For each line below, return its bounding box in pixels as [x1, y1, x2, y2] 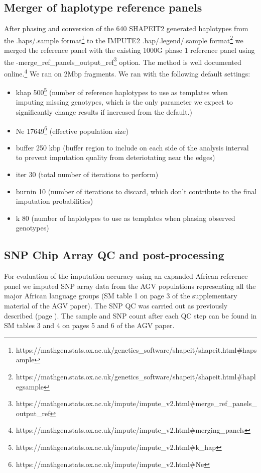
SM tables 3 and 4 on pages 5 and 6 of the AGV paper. [4, 320, 175, 331]
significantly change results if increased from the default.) [16, 106, 193, 117]
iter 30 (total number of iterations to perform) [16, 169, 159, 180]
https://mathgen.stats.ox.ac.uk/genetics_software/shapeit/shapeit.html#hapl [16, 371, 256, 381]
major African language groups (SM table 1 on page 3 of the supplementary [4, 290, 237, 301]
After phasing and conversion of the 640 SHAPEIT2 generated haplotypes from [4, 23, 248, 34]
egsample [16, 381, 44, 391]
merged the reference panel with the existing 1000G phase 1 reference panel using [4, 45, 255, 55]
